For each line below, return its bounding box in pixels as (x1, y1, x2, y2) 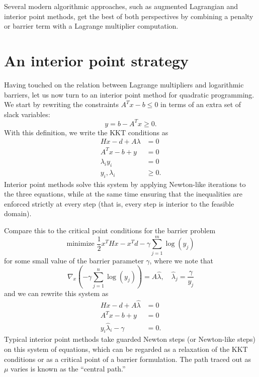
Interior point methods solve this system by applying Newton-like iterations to (4, 178, 246, 189)
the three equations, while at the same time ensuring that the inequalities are (4, 189, 243, 199)
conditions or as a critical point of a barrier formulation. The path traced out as (4, 353, 251, 364)
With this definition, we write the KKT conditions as (4, 127, 168, 137)
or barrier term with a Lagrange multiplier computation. (4, 21, 179, 31)
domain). (4, 208, 32, 219)
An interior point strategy (4, 50, 189, 70)
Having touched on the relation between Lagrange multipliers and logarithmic (4, 79, 244, 89)
